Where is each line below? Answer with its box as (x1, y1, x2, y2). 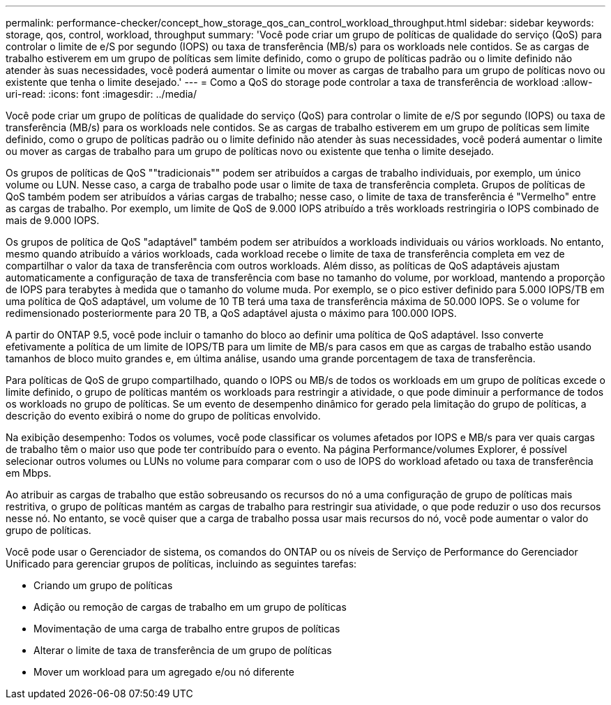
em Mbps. (6, 467, 52, 479)
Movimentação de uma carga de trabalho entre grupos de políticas (33, 623, 340, 634)
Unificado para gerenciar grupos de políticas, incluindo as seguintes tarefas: (6, 558, 357, 570)
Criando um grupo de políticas (33, 579, 173, 591)
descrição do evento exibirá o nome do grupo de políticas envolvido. (6, 410, 321, 422)
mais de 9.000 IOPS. (6, 214, 100, 226)
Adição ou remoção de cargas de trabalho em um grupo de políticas (33, 601, 347, 613)
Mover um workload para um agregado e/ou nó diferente (33, 666, 294, 678)
